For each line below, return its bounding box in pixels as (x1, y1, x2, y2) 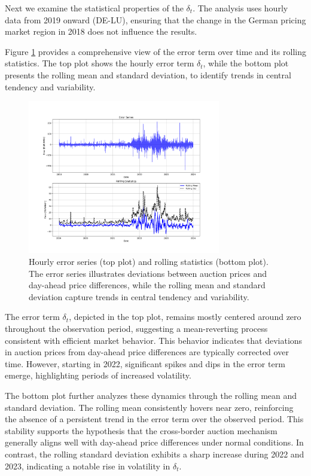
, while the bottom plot (203, 57, 289, 69)
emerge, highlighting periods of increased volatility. (5, 369, 191, 382)
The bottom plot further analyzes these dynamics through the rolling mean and (5, 389, 297, 402)
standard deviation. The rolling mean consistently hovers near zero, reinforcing (5, 401, 294, 413)
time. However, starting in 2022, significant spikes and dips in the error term (5, 357, 285, 370)
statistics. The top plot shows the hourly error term (5, 57, 194, 69)
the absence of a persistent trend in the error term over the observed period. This (5, 413, 304, 425)
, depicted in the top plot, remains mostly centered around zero (69, 310, 301, 323)
